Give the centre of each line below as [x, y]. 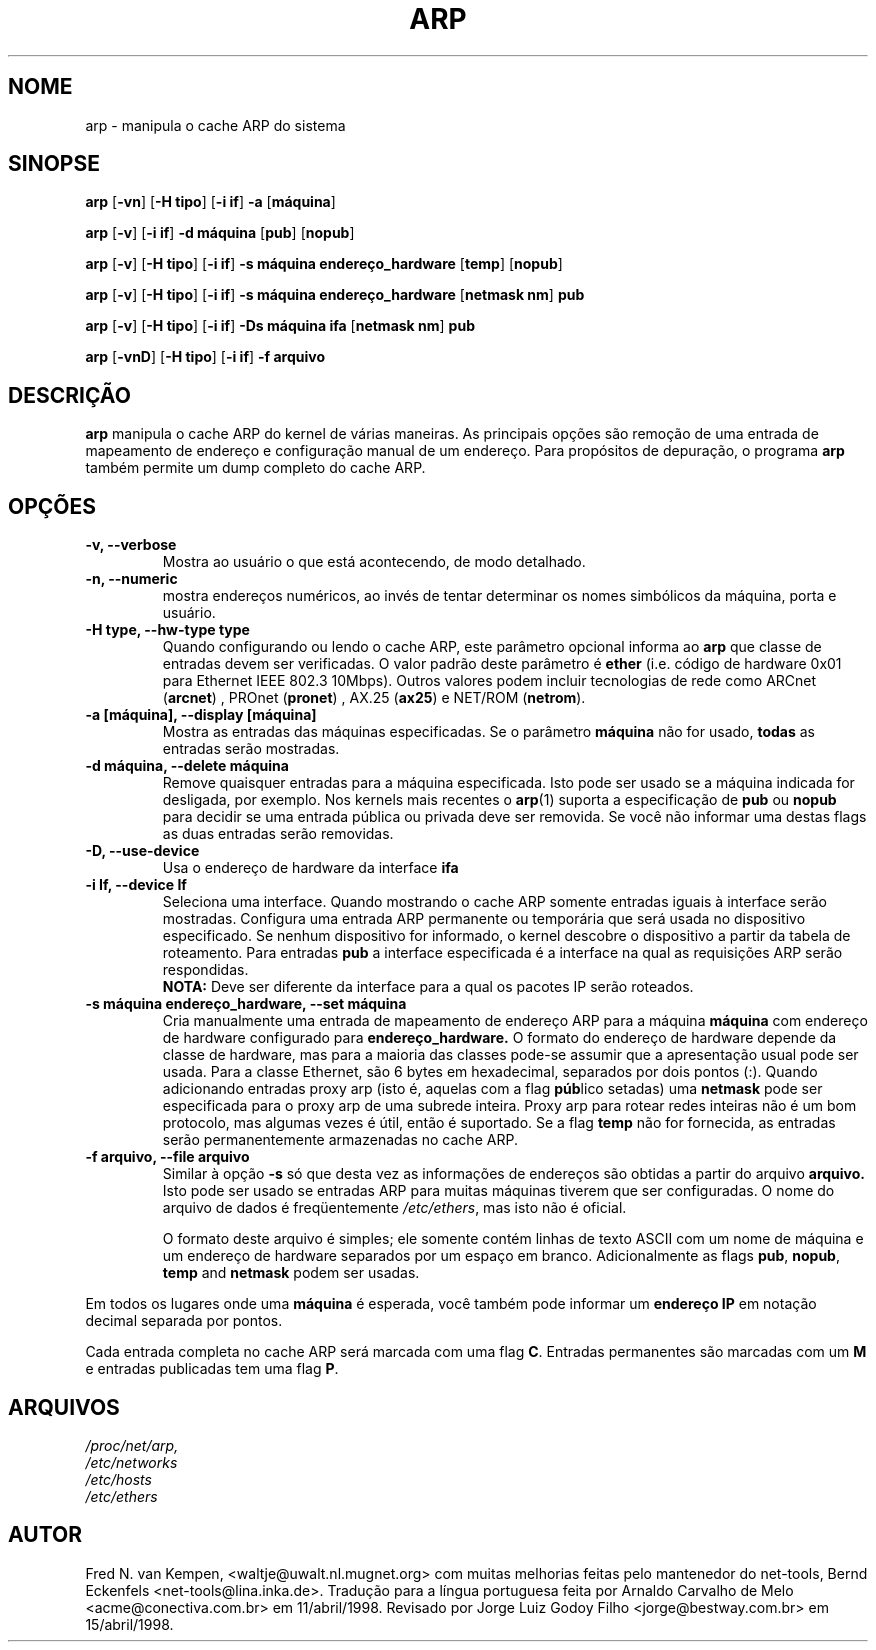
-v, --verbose [131, 545]
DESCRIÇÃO [69, 395]
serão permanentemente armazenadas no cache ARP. [340, 1140]
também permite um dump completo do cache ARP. [255, 468]
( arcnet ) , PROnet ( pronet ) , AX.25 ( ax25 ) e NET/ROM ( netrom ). [374, 698]
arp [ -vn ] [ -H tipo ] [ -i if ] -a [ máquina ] [210, 202]
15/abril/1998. [129, 1624]
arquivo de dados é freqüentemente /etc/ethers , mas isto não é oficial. [394, 1208]
